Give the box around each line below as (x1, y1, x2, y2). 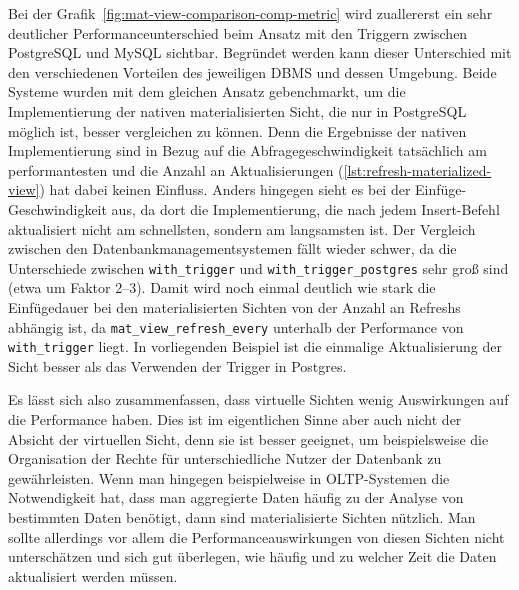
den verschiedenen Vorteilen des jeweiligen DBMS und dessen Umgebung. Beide (8, 61, 497, 82)
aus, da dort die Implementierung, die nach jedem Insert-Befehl (111, 198, 500, 219)
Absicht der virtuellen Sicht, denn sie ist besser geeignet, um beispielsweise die (8, 428, 489, 449)
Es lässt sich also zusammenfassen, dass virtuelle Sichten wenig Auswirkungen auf (8, 389, 509, 410)
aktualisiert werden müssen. (8, 565, 178, 586)
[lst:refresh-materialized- (343, 159, 492, 180)
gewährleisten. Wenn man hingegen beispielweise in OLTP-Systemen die (8, 467, 450, 488)
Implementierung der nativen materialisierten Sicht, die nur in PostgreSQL (8, 100, 467, 121)
